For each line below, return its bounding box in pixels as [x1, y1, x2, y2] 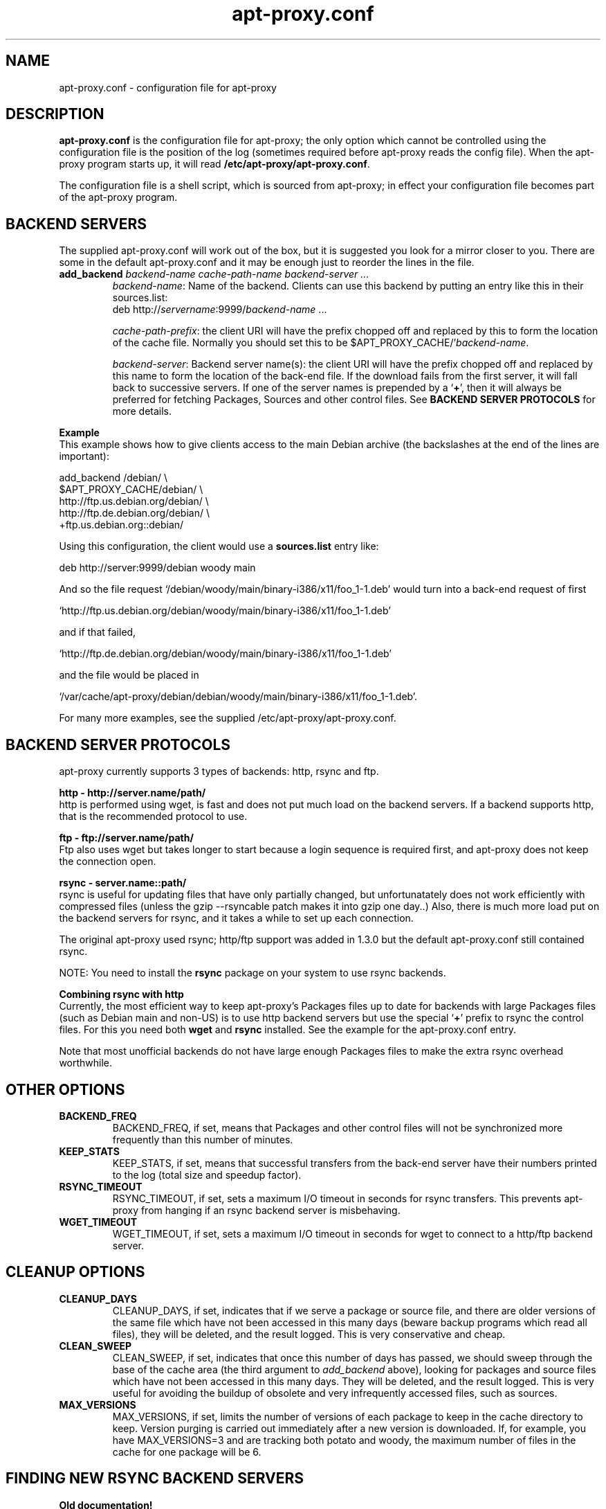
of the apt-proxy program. [59, 191, 178, 204]
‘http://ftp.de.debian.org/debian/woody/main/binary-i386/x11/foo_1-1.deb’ [59, 648, 392, 660]
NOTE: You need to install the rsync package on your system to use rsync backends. [59, 967, 446, 979]
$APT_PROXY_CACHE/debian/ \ [59, 483, 203, 496]
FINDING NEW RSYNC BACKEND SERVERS [6, 1470, 304, 1488]
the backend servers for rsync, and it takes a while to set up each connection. [59, 912, 414, 925]
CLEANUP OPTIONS [6, 1263, 145, 1281]
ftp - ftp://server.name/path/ [59, 832, 194, 844]
